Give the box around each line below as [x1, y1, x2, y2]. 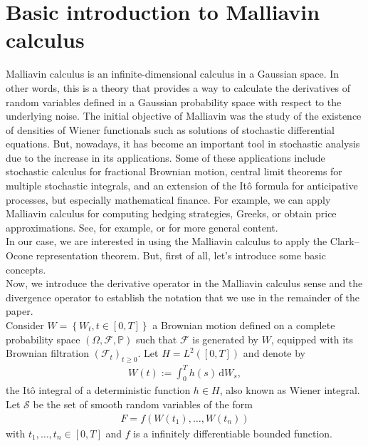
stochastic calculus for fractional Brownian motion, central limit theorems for [6, 164, 342, 179]
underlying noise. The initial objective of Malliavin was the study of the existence [6, 108, 362, 123]
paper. [6, 304, 33, 318]
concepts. [6, 261, 46, 276]
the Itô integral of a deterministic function [6, 383, 191, 398]
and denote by [243, 346, 305, 361]
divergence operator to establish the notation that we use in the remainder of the [6, 289, 360, 304]
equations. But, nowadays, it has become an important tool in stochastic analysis [6, 136, 360, 151]
